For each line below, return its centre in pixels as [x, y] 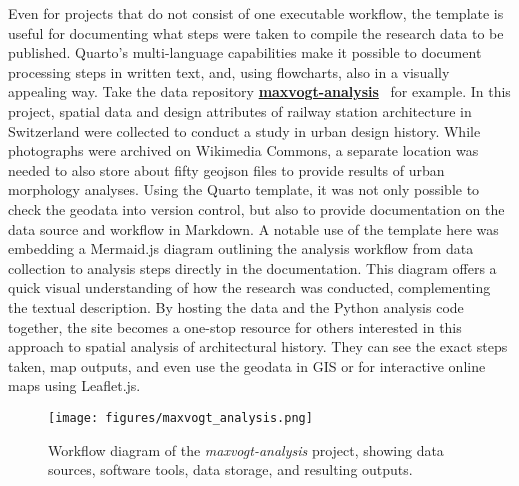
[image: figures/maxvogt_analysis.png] [180, 417]
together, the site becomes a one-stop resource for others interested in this [235, 326]
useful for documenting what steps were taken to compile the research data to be [256, 32]
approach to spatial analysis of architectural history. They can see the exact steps [258, 346]
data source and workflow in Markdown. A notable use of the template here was [253, 228]
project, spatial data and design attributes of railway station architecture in [240, 110]
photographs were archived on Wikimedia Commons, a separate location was [243, 150]
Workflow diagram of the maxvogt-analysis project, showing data [246, 449]
